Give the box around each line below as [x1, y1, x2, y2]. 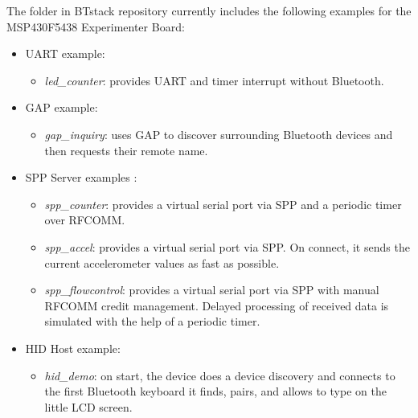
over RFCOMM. [44, 211, 125, 228]
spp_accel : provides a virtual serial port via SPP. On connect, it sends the [44, 238, 410, 255]
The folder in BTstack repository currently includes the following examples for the [6, 2, 412, 18]
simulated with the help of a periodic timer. [44, 313, 260, 330]
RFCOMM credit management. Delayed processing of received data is [44, 297, 389, 313]
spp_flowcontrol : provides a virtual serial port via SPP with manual [44, 281, 379, 298]
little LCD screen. [44, 398, 133, 415]
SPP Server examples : [25, 169, 137, 186]
